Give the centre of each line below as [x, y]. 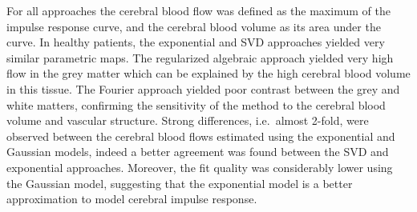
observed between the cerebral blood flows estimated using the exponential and [201, 136]
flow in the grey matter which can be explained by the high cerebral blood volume [208, 73]
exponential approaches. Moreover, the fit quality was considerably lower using [200, 167]
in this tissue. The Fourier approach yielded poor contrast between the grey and [203, 88]
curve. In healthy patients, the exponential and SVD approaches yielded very [196, 42]
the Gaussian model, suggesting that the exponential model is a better [180, 183]
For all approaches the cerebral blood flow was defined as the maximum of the [198, 10]
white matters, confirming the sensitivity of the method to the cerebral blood [196, 104]
